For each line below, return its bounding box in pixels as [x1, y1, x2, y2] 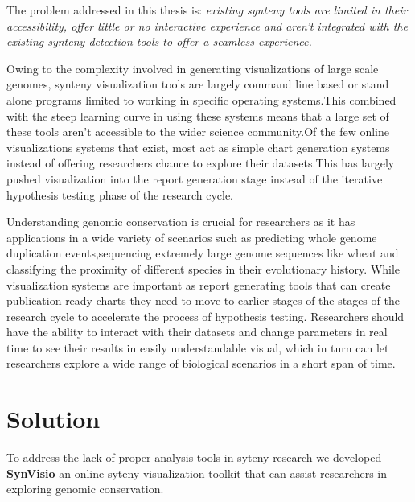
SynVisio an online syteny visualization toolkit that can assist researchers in [6, 464, 388, 481]
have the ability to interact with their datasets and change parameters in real [6, 323, 388, 340]
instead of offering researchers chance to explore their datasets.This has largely [6, 154, 395, 171]
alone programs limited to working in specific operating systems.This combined [6, 91, 397, 108]
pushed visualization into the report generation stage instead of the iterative [6, 170, 383, 187]
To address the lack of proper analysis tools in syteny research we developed [6, 449, 382, 466]
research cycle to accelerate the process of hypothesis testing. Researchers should [6, 307, 405, 324]
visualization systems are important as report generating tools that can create [6, 276, 391, 293]
